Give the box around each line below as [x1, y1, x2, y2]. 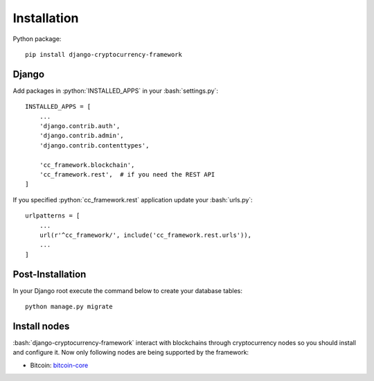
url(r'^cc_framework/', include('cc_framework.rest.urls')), [39, 231, 252, 239]
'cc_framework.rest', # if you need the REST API [39, 170, 215, 178]
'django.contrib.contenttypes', [39, 141, 150, 149]
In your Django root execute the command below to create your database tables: [12, 286, 242, 294]
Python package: [12, 35, 62, 43]
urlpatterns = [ [25, 212, 80, 220]
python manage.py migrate [25, 303, 114, 310]
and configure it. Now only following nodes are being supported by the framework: [12, 348, 249, 357]
